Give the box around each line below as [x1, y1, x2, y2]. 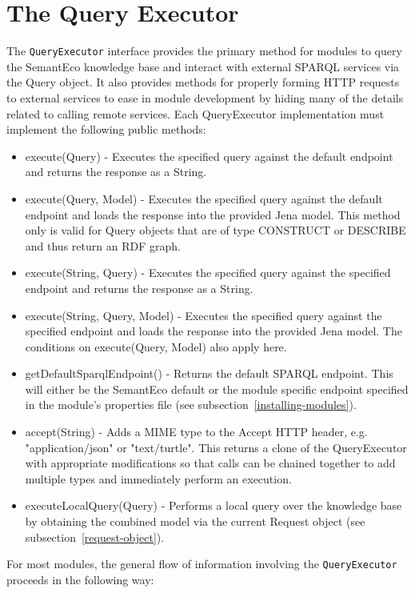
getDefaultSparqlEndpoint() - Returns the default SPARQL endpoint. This [25, 365, 393, 382]
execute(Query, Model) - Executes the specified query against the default [25, 190, 383, 206]
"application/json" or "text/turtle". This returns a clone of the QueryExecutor [25, 439, 407, 455]
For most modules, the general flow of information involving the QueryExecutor [6, 555, 397, 572]
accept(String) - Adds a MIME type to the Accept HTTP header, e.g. [25, 423, 368, 440]
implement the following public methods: [6, 121, 206, 138]
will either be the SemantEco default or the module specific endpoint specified [25, 380, 409, 397]
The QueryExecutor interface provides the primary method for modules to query [6, 42, 402, 59]
